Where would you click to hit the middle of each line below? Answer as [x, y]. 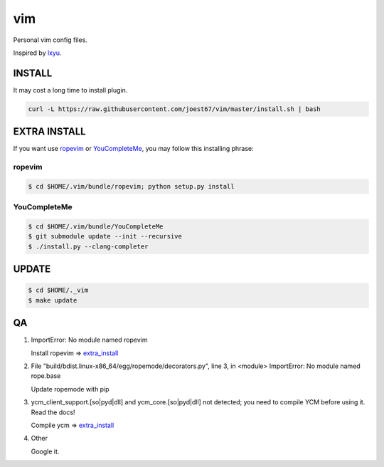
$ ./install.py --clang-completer [88, 246]
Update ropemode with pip [70, 389]
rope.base [46, 376]
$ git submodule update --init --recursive [105, 236]
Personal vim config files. [50, 40]
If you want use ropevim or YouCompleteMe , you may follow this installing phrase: [133, 149]
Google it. [45, 451]
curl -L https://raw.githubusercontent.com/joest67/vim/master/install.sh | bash [175, 109]
